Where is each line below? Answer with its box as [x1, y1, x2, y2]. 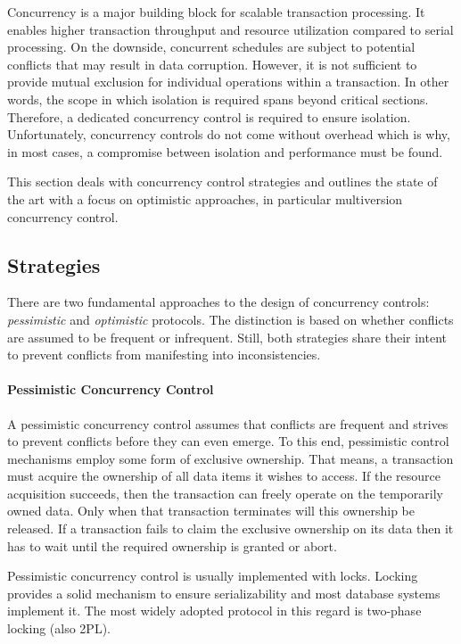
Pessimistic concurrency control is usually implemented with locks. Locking [7, 566, 418, 585]
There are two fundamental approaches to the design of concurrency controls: [7, 293, 430, 311]
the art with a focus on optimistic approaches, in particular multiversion [7, 189, 403, 208]
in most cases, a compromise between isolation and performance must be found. [7, 142, 443, 161]
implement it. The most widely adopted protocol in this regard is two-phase [7, 601, 422, 620]
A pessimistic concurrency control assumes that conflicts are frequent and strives [7, 414, 449, 433]
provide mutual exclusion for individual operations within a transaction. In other [7, 72, 449, 91]
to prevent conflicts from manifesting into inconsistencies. [7, 345, 321, 364]
